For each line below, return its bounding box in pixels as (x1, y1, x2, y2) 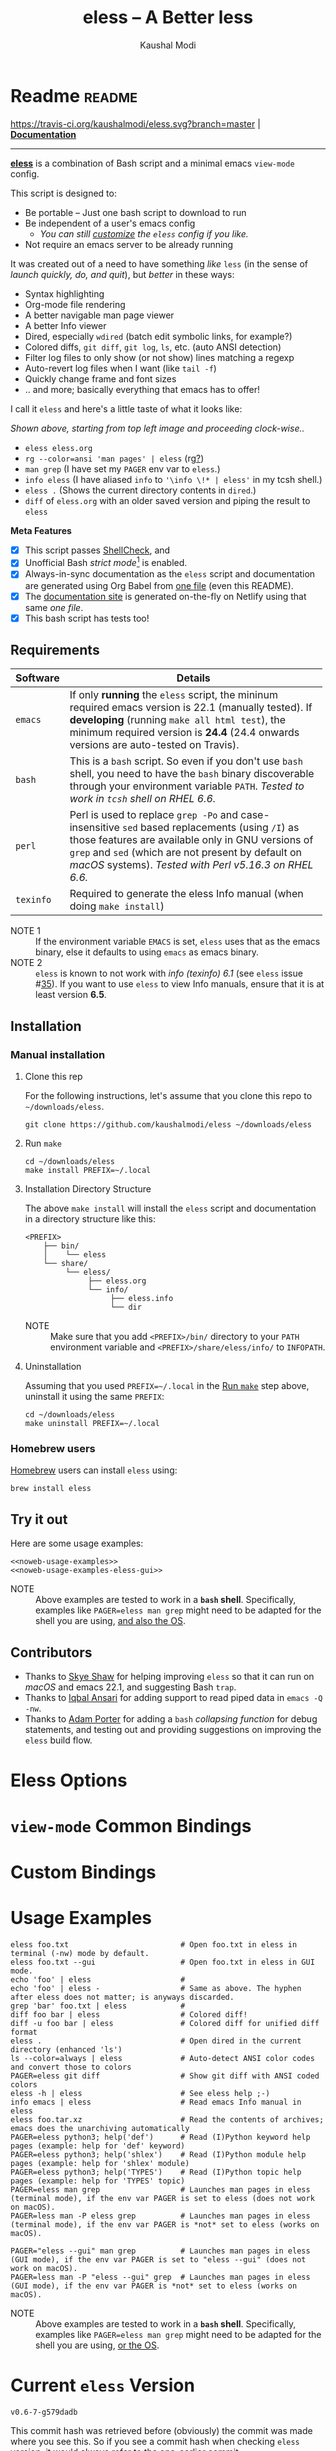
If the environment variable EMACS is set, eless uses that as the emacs (35, 936, 321, 948)
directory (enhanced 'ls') (10, 2044, 123, 2055)
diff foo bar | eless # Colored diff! (10, 2009, 248, 2020)
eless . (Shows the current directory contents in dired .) (24, 484, 257, 496)
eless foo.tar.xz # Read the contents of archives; (10, 2114, 325, 2125)
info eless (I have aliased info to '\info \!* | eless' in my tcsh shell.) (24, 473, 323, 485)
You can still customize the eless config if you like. (39, 227, 249, 240)
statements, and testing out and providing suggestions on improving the (24, 1724, 322, 1736)
